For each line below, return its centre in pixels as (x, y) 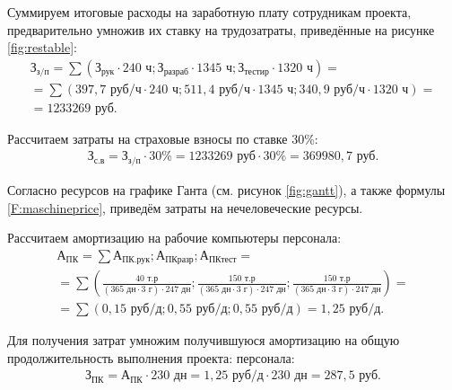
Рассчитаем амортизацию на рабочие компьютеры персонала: (174, 238)
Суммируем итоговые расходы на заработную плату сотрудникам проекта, (209, 12)
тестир (256, 72)
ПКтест (222, 260)
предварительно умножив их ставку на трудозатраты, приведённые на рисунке (221, 29)
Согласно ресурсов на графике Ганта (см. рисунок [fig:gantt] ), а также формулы (226, 189)
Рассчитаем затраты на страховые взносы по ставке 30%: (163, 138)
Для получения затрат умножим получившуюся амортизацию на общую (204, 340)
